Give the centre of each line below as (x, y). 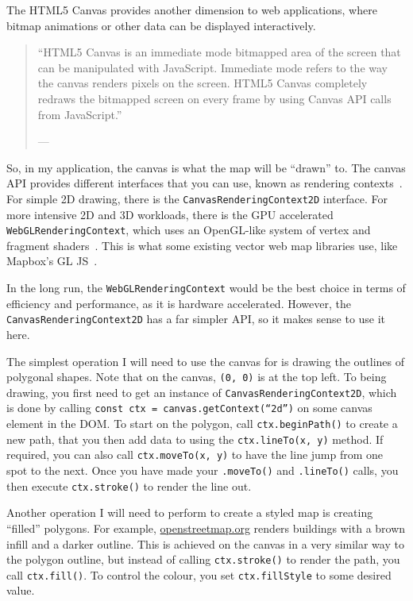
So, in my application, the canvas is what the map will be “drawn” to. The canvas (206, 167)
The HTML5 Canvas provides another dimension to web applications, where (192, 10)
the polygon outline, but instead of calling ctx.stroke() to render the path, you (203, 559)
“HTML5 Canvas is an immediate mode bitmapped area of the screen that (219, 52)
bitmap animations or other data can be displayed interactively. (161, 25)
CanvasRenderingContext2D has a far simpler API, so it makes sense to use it (196, 319)
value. (21, 590)
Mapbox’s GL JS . (52, 261)
